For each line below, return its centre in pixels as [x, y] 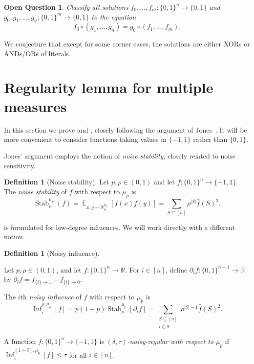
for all [78, 354]
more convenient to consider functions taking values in [85, 139]
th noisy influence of [51, 296]
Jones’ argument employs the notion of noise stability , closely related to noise [120, 156]
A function [20, 341]
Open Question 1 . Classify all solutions [66, 7]
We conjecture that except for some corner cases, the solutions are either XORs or [127, 44]
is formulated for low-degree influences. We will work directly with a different [119, 227]
